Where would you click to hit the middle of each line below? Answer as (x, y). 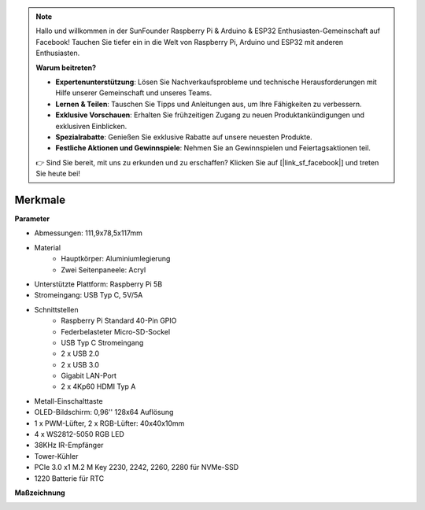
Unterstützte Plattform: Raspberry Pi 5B (98, 284)
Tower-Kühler (56, 456)
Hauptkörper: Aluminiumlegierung (116, 259)
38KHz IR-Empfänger (69, 445)
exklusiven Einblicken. (91, 126)
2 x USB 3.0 (80, 364)
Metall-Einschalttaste (68, 401)
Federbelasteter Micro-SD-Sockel (116, 331)
